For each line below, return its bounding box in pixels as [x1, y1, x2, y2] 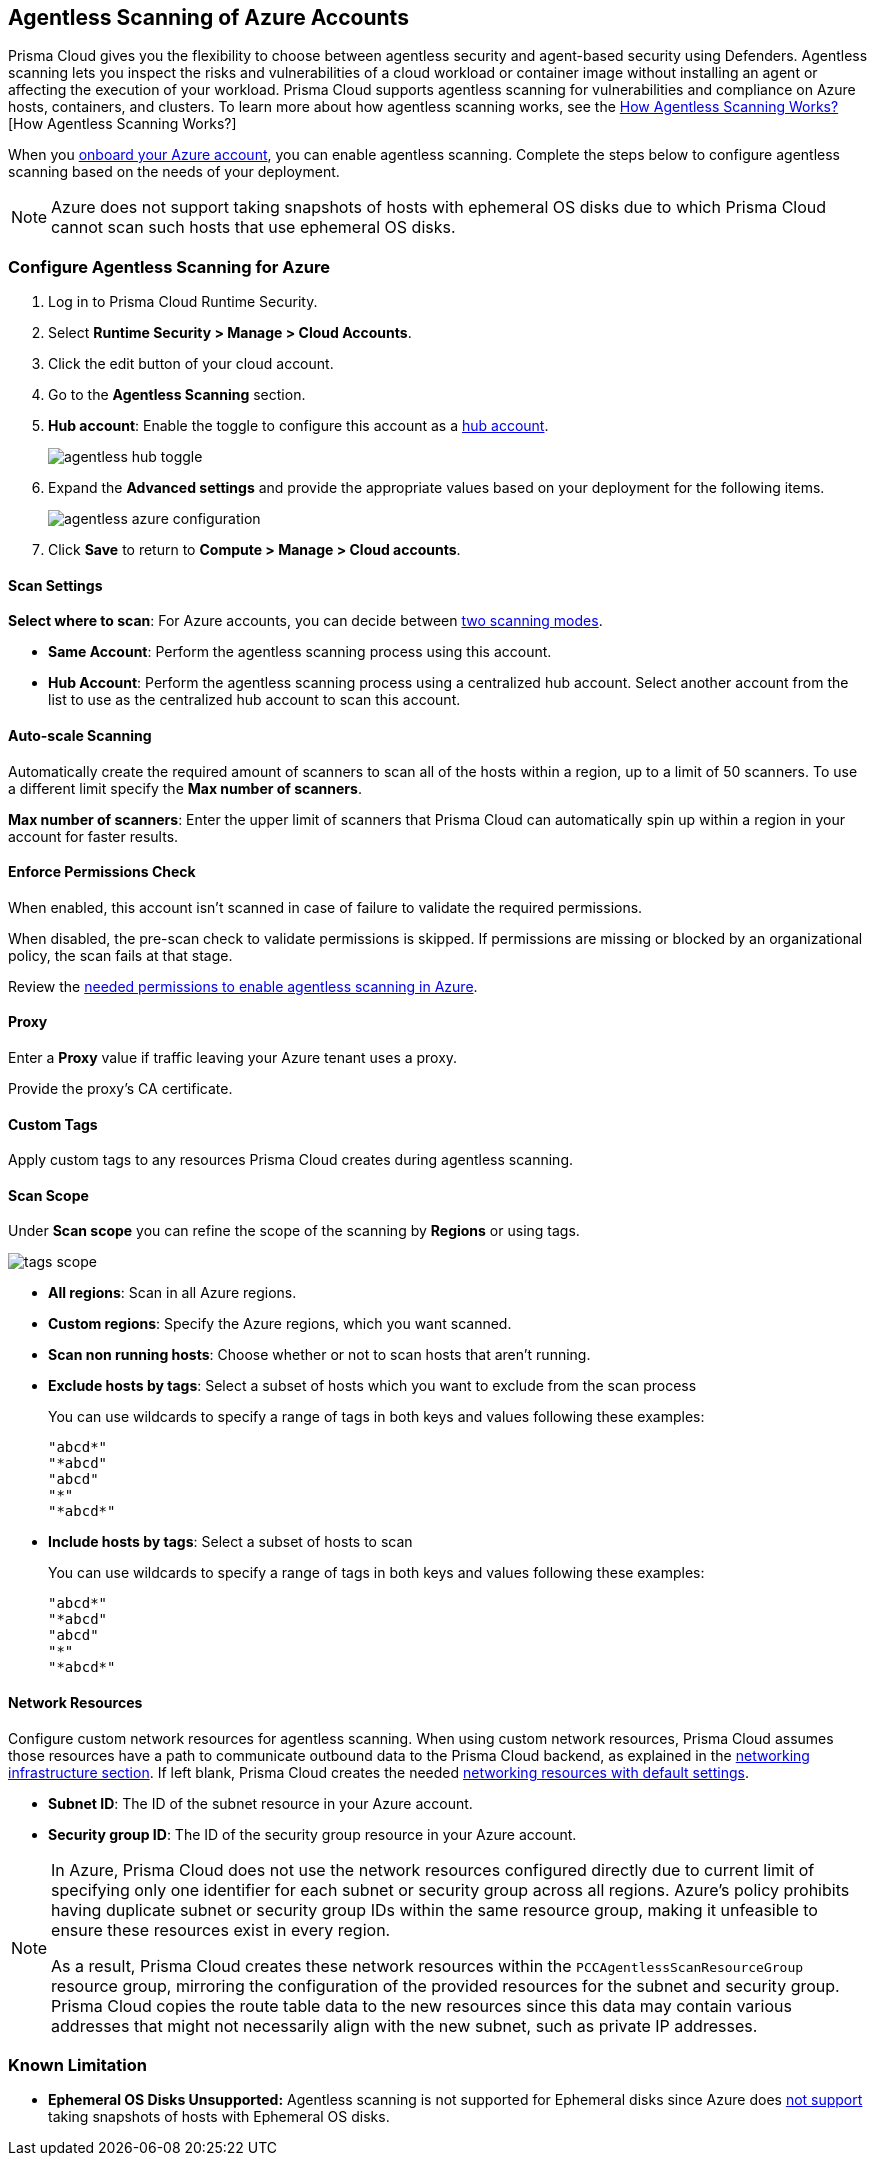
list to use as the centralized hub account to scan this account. [48, 691, 461, 709]
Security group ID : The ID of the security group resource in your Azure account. [48, 1825, 577, 1843]
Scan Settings [8, 576, 103, 594]
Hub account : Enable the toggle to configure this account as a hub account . [48, 417, 549, 435]
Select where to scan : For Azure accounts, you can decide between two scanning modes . [8, 612, 603, 630]
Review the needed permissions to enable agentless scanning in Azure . [8, 977, 478, 995]
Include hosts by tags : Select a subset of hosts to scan [48, 1533, 413, 1551]
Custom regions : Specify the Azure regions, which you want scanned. [48, 1315, 512, 1333]
